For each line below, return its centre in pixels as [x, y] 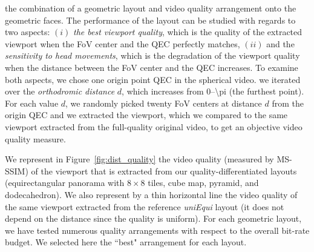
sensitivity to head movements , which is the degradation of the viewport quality [152, 55]
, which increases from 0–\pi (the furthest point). [213, 91]
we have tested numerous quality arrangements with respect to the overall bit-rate [157, 230]
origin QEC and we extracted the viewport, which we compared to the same [146, 115]
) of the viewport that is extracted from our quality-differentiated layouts [161, 171]
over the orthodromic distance [60, 91]
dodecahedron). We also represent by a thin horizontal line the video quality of [151, 194]
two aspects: [28, 32]
